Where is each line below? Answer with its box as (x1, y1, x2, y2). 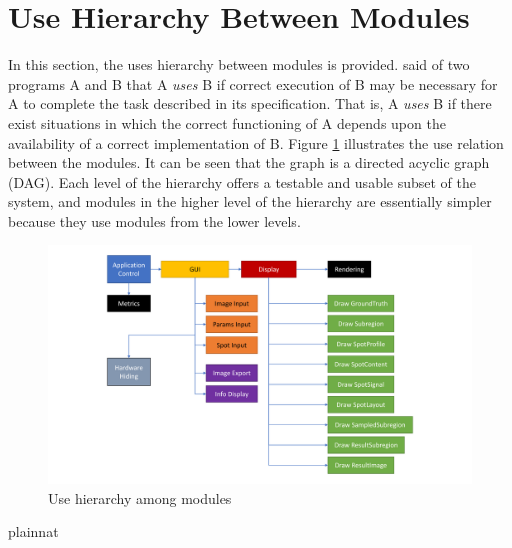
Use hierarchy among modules (48, 487, 232, 508)
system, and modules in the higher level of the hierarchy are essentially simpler (8, 191, 492, 212)
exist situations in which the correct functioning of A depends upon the (8, 112, 446, 133)
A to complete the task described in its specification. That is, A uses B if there (8, 93, 492, 114)
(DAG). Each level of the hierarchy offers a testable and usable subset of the (8, 171, 477, 192)
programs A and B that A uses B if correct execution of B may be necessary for (8, 73, 498, 94)
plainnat (8, 521, 59, 542)
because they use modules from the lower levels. (8, 210, 301, 231)
